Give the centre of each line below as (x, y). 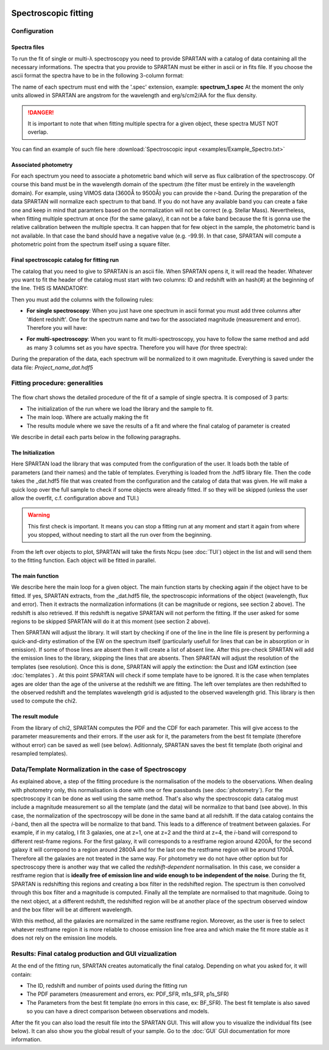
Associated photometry (42, 164)
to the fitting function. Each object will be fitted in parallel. (84, 560)
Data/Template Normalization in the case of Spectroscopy (99, 769)
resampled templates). (40, 753)
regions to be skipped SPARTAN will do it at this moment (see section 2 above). (111, 621)
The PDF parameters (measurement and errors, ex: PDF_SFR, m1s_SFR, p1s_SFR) (128, 994)
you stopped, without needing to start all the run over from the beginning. (120, 535)
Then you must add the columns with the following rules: (83, 299)
